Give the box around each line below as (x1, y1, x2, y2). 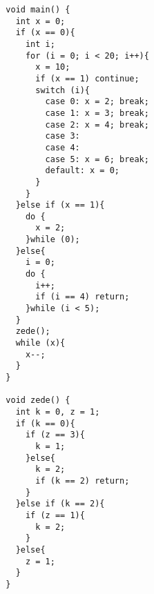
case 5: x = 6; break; (45, 154, 149, 164)
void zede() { (6, 395, 70, 406)
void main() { (6, 5, 70, 14)
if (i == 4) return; (35, 292, 130, 302)
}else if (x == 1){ (15, 200, 105, 210)
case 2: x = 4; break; (45, 119, 149, 130)
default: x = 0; (45, 166, 119, 176)
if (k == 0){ (15, 418, 75, 428)
